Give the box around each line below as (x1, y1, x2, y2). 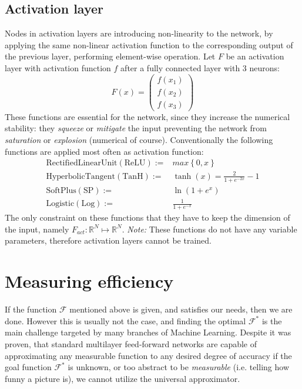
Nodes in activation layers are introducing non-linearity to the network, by (5, 27, 273, 39)
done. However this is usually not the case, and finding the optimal (5, 314, 246, 327)
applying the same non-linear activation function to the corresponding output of (5, 38, 293, 51)
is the (261, 314, 282, 327)
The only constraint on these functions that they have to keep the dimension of (5, 211, 290, 224)
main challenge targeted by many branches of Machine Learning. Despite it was (5, 326, 291, 338)
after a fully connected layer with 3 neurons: (120, 61, 280, 74)
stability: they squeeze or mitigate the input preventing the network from (5, 122, 267, 134)
